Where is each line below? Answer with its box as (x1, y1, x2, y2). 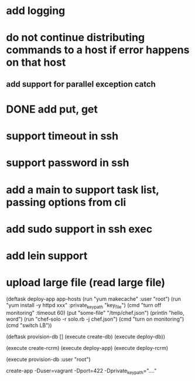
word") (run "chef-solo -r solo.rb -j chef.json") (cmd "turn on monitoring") (6, 315, 184, 322)
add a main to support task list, (6, 183, 159, 196)
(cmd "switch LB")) (6, 321, 52, 329)
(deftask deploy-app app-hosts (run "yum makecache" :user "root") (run (6, 295, 182, 302)
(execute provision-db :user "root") (6, 356, 91, 363)
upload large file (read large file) (6, 276, 166, 290)
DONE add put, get (6, 103, 98, 115)
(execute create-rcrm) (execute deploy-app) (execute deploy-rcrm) (6, 344, 169, 351)
